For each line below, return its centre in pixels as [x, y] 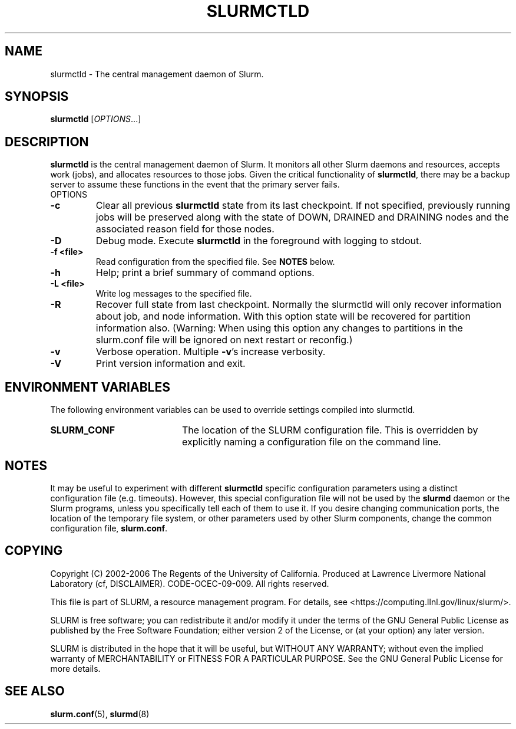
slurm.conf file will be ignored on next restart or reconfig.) [224, 340]
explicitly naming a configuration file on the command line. [311, 442]
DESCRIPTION [47, 142]
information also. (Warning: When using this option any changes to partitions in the [279, 328]
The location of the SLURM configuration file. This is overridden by [330, 430]
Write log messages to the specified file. [174, 294]
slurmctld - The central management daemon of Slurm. [157, 74]
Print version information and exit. [171, 364]
